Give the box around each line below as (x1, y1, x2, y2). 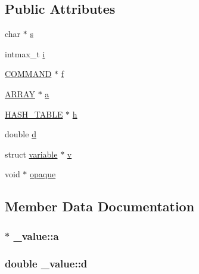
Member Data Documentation (5, 197, 195, 215)
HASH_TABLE (5, 107, 63, 120)
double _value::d (5, 255, 88, 270)
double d (5, 128, 36, 140)
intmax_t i (5, 47, 45, 60)
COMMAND (5, 67, 52, 80)
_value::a (13, 228, 59, 243)
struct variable (5, 147, 58, 160)
